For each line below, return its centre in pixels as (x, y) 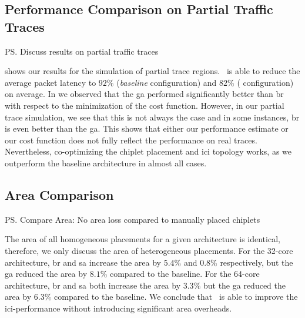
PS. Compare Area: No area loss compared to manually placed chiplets (133, 219)
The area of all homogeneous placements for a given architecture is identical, (143, 239)
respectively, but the (257, 262)
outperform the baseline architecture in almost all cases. (106, 163)
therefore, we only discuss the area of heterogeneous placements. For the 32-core (149, 250)
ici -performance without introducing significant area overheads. (118, 308)
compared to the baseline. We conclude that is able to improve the (176, 297)
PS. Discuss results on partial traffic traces (82, 51)
